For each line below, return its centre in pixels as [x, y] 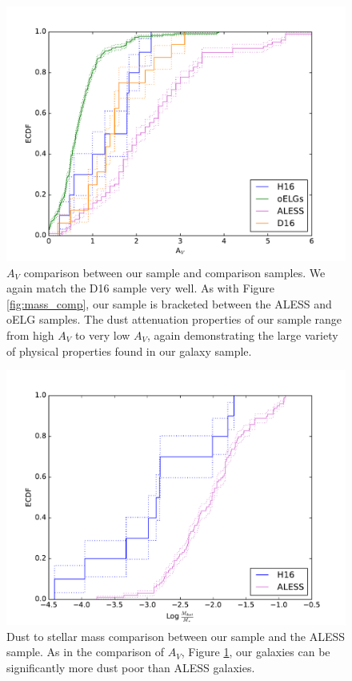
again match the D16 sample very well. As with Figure [141, 288]
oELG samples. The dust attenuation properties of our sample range [174, 319]
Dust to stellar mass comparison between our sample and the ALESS [176, 636]
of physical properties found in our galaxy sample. [129, 351]
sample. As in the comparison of [86, 652]
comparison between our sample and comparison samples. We [174, 272]
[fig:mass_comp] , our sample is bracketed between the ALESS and [169, 303]
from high [30, 334]
